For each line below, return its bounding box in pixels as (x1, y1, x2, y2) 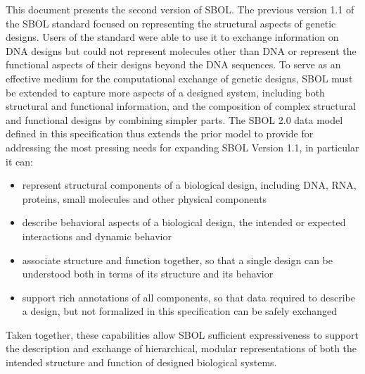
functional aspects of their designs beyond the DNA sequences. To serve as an (6, 57, 341, 72)
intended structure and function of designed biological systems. (6, 355, 277, 370)
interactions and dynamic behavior (22, 228, 172, 243)
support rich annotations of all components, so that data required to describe (22, 289, 355, 304)
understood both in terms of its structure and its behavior (22, 266, 274, 281)
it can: (6, 154, 33, 168)
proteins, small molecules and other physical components (22, 191, 267, 206)
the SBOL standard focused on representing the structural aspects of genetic (6, 15, 336, 30)
